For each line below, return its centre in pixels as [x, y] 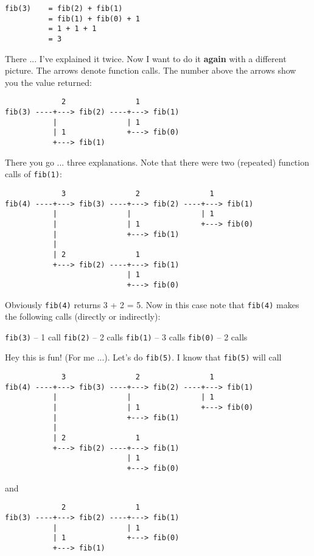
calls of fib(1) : [33, 174]
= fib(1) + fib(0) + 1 [94, 19]
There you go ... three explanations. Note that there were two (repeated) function [157, 162]
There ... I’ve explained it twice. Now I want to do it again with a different [146, 58]
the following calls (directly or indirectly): [83, 316]
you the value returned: [48, 82]
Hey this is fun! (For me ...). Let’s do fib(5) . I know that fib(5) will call [143, 357]
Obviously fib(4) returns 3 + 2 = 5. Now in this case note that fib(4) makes [152, 304]
